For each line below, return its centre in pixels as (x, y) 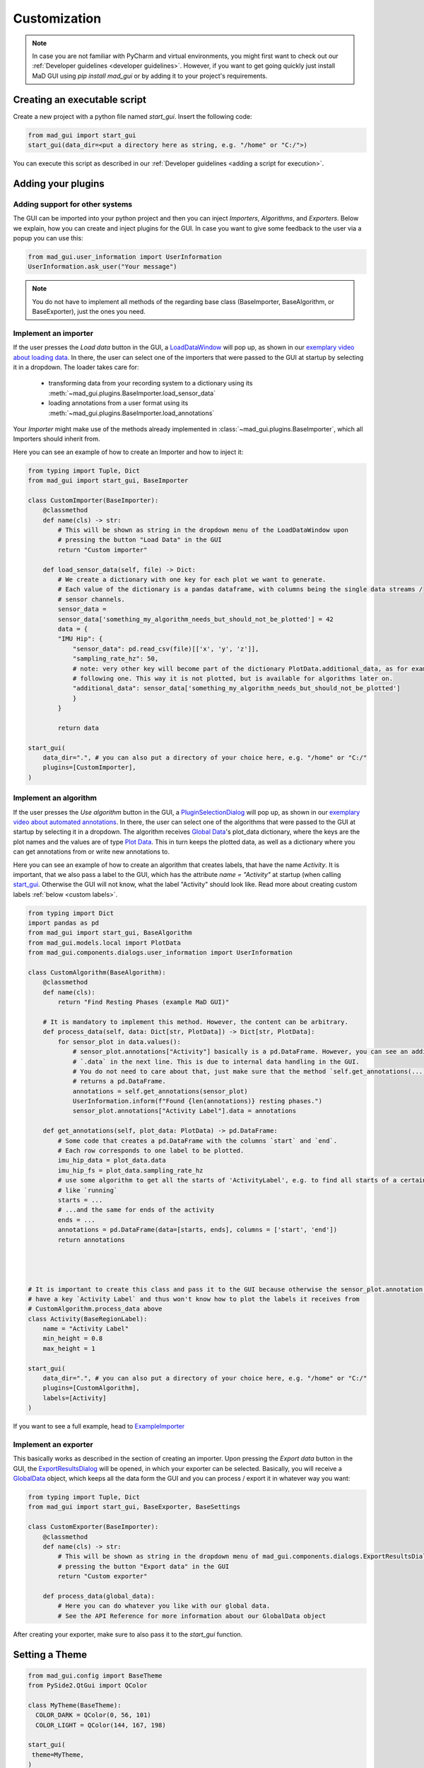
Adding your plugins (59, 184)
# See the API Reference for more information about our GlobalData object (192, 1616)
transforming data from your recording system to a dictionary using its (151, 383)
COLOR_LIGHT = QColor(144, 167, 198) (101, 1725)
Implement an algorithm (55, 798)
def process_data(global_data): (99, 1596)
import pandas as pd (63, 923)
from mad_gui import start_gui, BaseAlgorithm (110, 933)
